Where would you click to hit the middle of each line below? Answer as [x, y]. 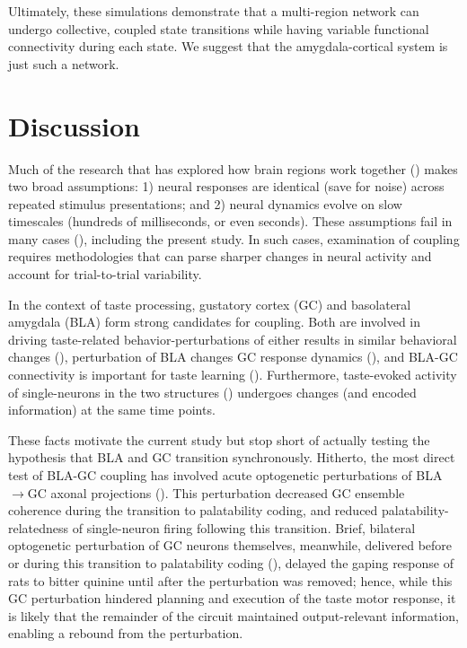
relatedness [39, 527]
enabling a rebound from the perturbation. [126, 633]
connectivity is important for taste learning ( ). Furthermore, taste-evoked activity [233, 375]
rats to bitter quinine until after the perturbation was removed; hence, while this [230, 580]
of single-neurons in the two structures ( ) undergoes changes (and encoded [212, 392]
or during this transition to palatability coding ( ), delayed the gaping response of [231, 562]
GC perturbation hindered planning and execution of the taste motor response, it [232, 598]
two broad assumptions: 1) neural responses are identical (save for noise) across [226, 186]
